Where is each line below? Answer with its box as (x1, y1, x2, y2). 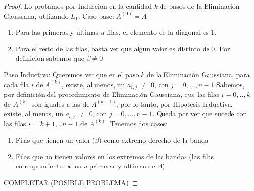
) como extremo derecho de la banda (99, 135, 208, 145)
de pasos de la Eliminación (160, 1, 240, 11)
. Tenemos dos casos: (106, 118, 168, 128)
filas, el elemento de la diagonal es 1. (107, 27, 217, 37)
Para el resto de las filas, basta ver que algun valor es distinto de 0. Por (15, 43, 230, 53)
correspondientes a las (15, 161, 81, 171)
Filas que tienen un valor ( (15, 135, 95, 145)
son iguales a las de (31, 98, 90, 109)
